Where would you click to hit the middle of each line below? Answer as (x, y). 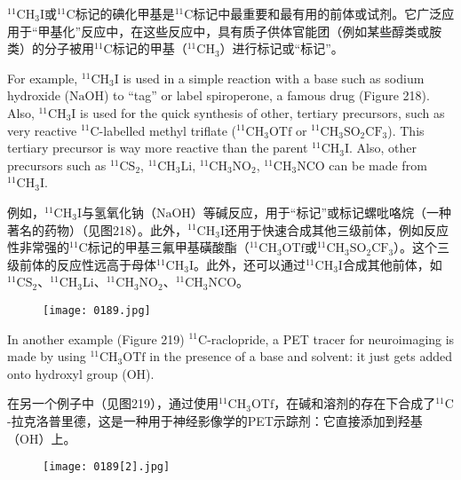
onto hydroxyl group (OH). (81, 373)
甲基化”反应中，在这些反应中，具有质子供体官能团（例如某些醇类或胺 (240, 31)
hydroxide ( (39, 95)
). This (406, 130)
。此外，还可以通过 (249, 264)
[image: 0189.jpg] (97, 310)
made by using (47, 356)
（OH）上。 (42, 438)
